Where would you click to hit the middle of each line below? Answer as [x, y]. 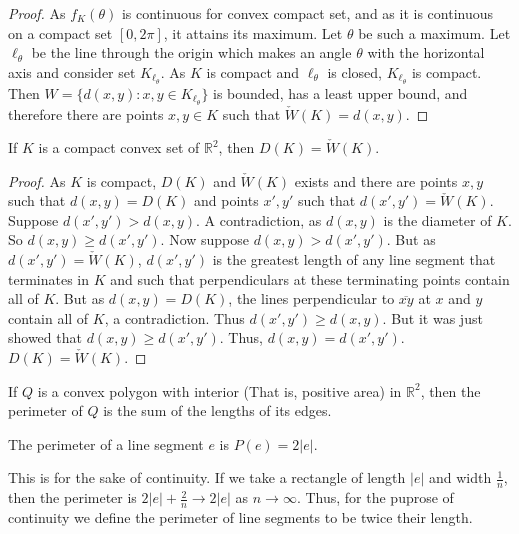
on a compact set [60, 32]
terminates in [49, 278]
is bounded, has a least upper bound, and [340, 92]
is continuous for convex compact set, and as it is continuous [307, 13]
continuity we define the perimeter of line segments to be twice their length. [240, 517]
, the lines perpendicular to [311, 298]
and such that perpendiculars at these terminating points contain [310, 278]
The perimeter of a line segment [106, 443]
